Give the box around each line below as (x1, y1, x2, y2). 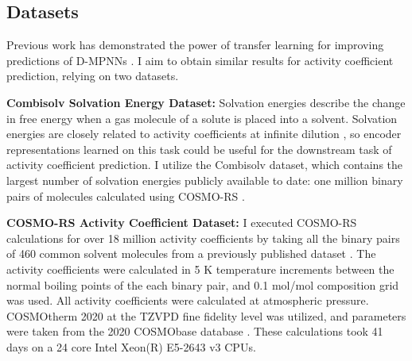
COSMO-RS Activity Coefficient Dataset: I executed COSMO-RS (6, 214, 357, 231)
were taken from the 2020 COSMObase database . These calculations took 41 (6, 323, 383, 340)
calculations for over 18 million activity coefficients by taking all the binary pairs (6, 229, 400, 246)
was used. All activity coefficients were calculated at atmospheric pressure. (6, 292, 369, 309)
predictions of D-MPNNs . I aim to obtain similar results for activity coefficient (6, 52, 394, 68)
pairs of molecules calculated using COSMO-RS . (6, 187, 245, 204)
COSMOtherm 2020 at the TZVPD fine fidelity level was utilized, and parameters (6, 307, 406, 324)
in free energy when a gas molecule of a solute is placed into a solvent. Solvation (6, 109, 398, 126)
